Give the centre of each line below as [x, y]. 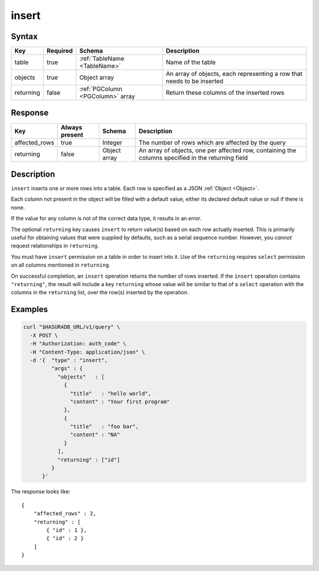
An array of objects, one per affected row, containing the [218, 150]
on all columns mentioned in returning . [61, 265]
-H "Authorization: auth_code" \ [78, 344]
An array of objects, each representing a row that [234, 74]
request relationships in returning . [55, 246]
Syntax [24, 36]
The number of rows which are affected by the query [212, 142]
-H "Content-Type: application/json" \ [87, 352]
